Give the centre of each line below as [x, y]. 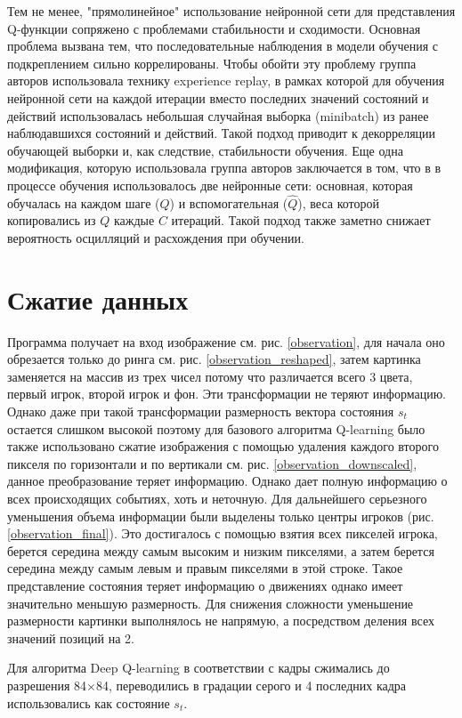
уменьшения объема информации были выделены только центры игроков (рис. [221, 516]
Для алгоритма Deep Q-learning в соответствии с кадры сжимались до [199, 668]
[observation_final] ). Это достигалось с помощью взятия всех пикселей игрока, [223, 533]
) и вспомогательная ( [229, 202]
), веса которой [339, 202]
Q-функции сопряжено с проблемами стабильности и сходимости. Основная [214, 28]
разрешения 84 [47, 685]
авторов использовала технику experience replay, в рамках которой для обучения [226, 81]
